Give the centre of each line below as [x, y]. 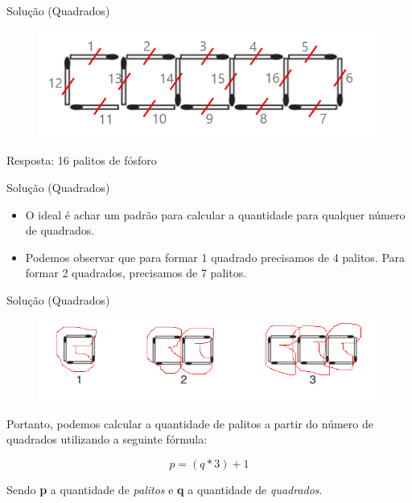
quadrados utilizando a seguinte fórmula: [107, 439]
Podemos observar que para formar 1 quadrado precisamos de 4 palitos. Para [215, 257]
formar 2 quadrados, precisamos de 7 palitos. [136, 273]
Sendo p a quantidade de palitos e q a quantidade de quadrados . [165, 489]
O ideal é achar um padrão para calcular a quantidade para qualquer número [215, 214]
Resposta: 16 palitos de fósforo [82, 160]
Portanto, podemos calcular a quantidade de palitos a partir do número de [190, 423]
